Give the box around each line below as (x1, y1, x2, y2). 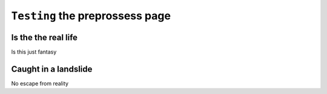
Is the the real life (11, 32, 78, 42)
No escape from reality (11, 80, 69, 87)
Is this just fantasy (11, 48, 57, 55)
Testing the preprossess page (11, 9, 171, 22)
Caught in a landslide (11, 64, 93, 74)
